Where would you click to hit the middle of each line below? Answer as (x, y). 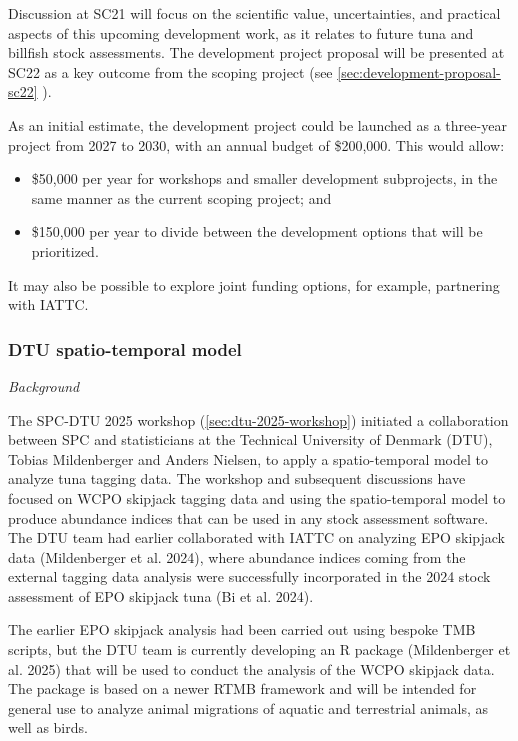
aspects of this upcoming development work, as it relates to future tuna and (241, 32)
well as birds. (48, 727)
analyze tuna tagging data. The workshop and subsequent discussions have (237, 478)
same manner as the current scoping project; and (181, 197)
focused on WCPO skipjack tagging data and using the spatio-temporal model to (257, 497)
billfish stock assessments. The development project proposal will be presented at (256, 52)
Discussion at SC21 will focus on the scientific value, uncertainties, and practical (254, 13)
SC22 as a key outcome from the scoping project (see (170, 71)
